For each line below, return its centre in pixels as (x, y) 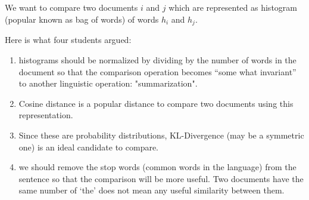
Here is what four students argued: (68, 40)
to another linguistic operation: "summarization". (108, 83)
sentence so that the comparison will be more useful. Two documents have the (161, 178)
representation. (46, 115)
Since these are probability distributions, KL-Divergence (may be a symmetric (161, 135)
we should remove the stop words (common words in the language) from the (157, 167)
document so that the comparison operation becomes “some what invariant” (157, 71)
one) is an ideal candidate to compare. (89, 147)
